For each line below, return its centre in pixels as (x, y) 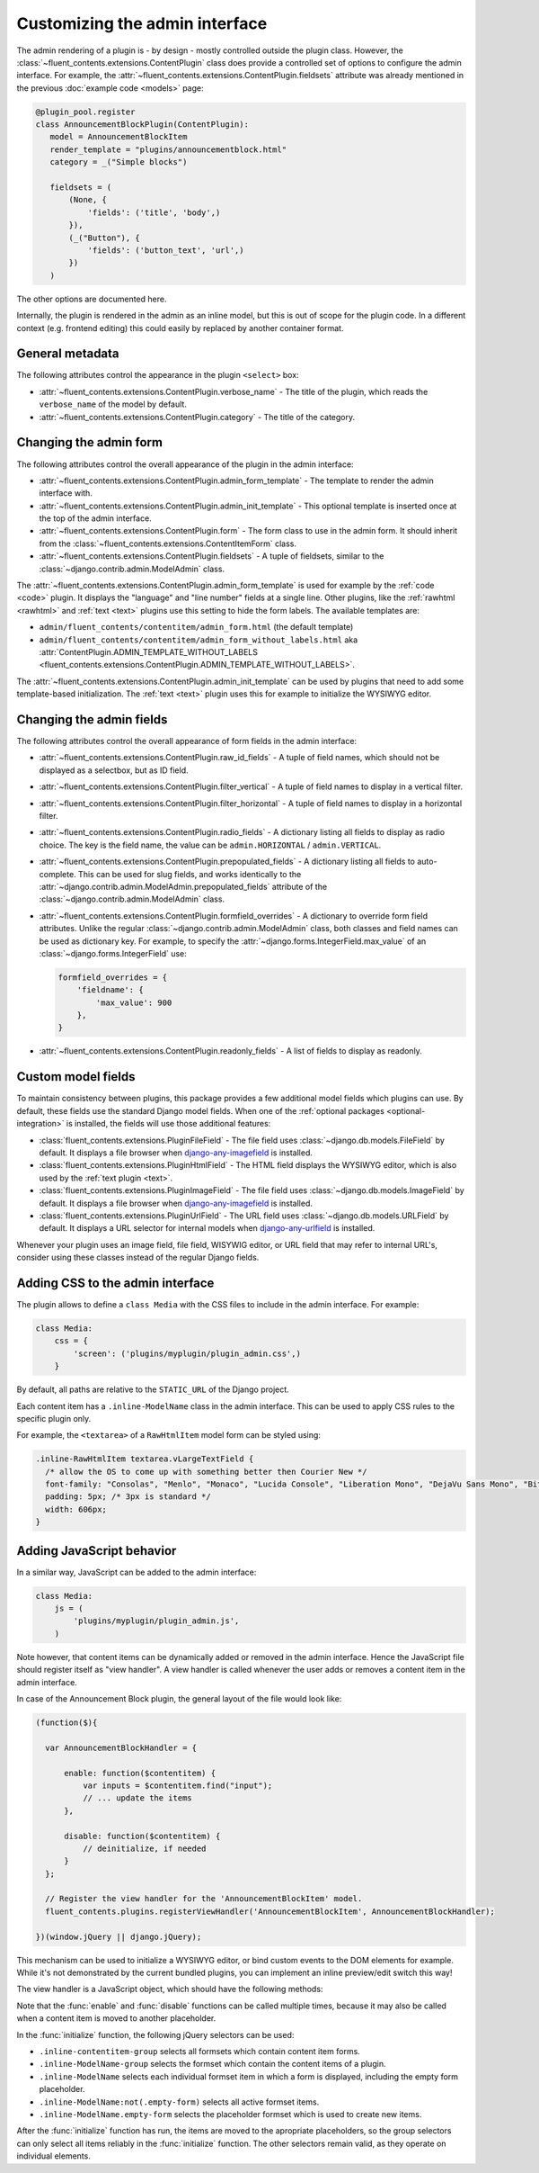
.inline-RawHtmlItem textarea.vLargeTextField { (145, 1459)
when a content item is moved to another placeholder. (116, 2018)
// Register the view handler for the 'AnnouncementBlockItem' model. (204, 1899)
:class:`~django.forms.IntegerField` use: (113, 953)
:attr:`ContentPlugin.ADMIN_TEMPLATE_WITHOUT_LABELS (148, 652)
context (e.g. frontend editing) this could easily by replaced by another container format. (180, 328)
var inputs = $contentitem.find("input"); (177, 1785)
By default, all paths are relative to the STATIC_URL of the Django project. (153, 1389)
